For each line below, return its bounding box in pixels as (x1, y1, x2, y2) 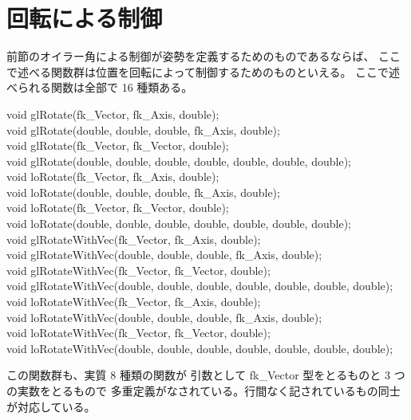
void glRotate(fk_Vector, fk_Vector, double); (6, 137, 229, 154)
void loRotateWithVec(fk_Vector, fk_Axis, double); (6, 293, 261, 310)
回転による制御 (6, 2, 163, 34)
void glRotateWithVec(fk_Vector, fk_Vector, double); (6, 261, 271, 278)
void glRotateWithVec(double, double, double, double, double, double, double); (6, 277, 393, 294)
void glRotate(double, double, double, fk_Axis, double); (6, 121, 280, 138)
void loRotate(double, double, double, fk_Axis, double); (6, 183, 280, 200)
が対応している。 (6, 398, 96, 414)
